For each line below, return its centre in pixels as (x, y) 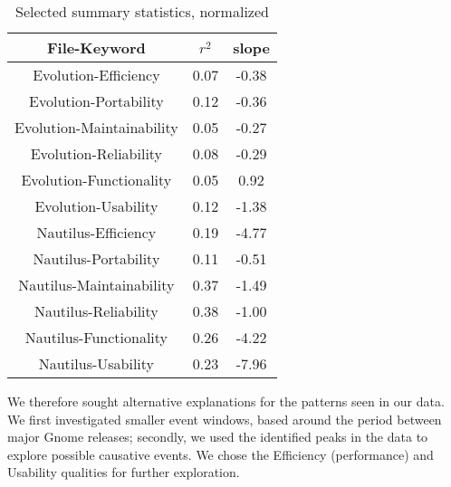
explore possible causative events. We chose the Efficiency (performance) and (221, 454)
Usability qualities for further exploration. (124, 472)
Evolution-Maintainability (96, 127)
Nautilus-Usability (96, 363)
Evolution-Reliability (96, 153)
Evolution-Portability (96, 101)
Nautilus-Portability (96, 258)
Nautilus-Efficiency (96, 232)
